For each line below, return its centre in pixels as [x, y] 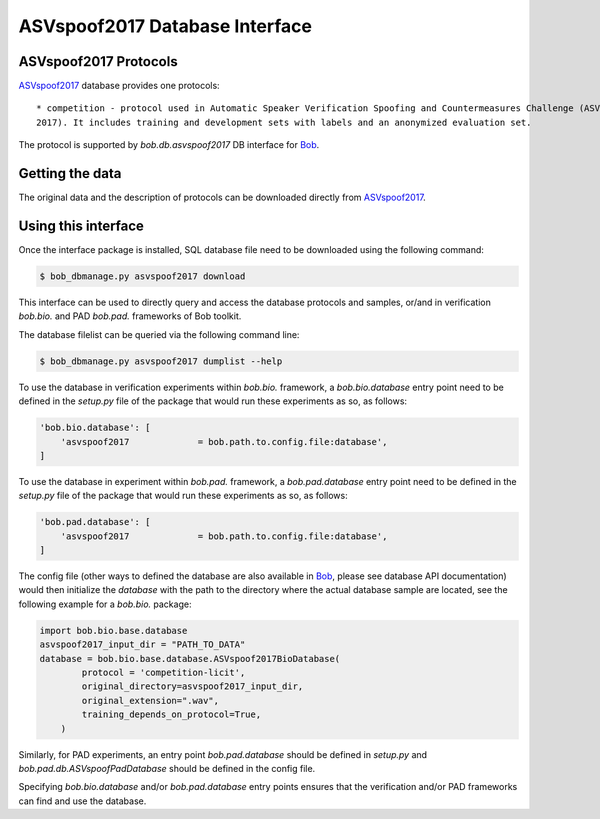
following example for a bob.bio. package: [105, 604]
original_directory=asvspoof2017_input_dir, [192, 686]
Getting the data [70, 173]
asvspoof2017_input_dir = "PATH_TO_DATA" [142, 644]
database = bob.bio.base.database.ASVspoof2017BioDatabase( [190, 658]
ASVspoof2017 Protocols [98, 61]
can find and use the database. [82, 801]
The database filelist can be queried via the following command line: [159, 334]
